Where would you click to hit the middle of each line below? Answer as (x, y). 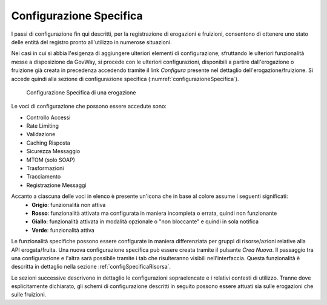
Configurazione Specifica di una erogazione (81, 92)
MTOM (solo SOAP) (51, 160)
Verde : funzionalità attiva (63, 230)
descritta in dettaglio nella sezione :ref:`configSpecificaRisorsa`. (91, 267)
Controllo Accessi (48, 117)
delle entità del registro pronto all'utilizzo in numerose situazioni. (91, 42)
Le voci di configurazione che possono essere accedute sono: (89, 107)
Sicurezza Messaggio (53, 151)
